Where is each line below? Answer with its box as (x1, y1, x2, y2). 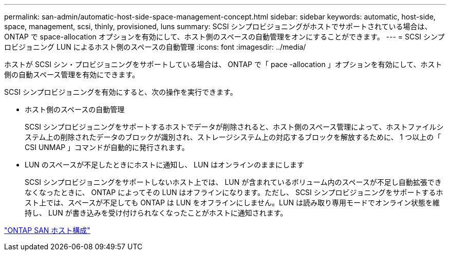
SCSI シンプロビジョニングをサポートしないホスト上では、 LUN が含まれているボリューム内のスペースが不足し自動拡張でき (25, 178, 442, 186)
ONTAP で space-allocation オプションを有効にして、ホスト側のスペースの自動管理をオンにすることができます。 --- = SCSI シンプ (4, 32, 445, 41)
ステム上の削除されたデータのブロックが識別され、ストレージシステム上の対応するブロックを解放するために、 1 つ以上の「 (25, 133, 441, 141)
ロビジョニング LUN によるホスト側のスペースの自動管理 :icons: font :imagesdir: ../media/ (4, 42, 306, 51)
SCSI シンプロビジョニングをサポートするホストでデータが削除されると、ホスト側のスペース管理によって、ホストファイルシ (25, 122, 444, 131)
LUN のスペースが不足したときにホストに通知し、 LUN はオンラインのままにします (25, 160, 304, 169)
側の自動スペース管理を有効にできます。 (4, 70, 139, 79)
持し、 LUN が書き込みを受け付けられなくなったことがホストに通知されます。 (25, 208, 288, 217)
